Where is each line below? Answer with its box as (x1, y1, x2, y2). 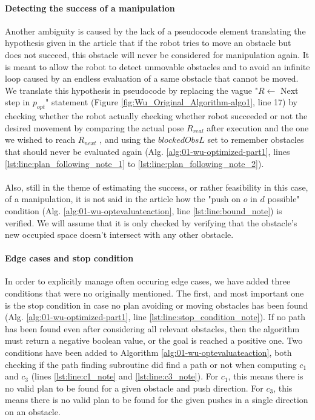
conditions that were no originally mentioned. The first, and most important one (5, 287, 304, 300)
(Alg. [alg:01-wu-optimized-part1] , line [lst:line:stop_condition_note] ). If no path (5, 310, 306, 323)
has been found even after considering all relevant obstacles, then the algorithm (5, 322, 300, 335)
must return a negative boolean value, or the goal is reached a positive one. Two (5, 334, 303, 347)
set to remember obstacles (207, 133, 304, 146)
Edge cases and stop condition (5, 252, 134, 264)
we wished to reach (5, 133, 75, 146)
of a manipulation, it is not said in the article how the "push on (5, 192, 240, 205)
